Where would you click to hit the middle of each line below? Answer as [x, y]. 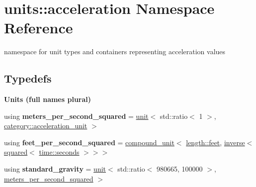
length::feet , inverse [215, 142]
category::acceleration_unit [46, 126]
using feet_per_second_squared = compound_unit [89, 142]
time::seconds [59, 152]
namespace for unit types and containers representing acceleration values [115, 51]
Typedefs [28, 78]
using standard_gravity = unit [55, 169]
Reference [39, 28]
